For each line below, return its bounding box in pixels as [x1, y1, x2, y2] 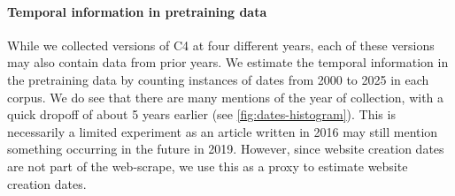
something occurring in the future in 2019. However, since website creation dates [7, 139, 444, 158]
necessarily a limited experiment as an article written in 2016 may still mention [7, 122, 438, 140]
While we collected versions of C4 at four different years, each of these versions [7, 35, 435, 54]
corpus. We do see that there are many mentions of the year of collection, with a [7, 87, 444, 106]
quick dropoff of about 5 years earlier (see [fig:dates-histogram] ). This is [7, 105, 396, 124]
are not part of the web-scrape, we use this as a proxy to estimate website [7, 156, 408, 175]
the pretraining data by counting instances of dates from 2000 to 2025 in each [7, 70, 429, 88]
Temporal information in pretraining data [7, 2, 267, 20]
